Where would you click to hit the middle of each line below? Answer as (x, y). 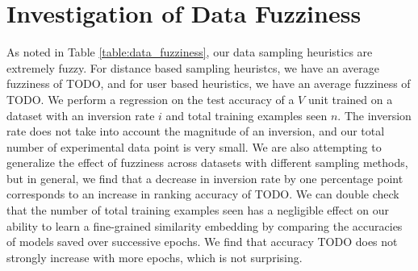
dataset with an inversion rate (81, 115)
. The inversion (374, 115)
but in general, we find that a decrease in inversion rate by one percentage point (205, 178)
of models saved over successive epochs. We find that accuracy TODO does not (202, 242)
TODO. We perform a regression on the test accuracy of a (150, 99)
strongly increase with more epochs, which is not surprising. (155, 257)
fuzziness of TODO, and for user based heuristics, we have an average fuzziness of (209, 83)
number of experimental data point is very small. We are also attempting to (194, 146)
